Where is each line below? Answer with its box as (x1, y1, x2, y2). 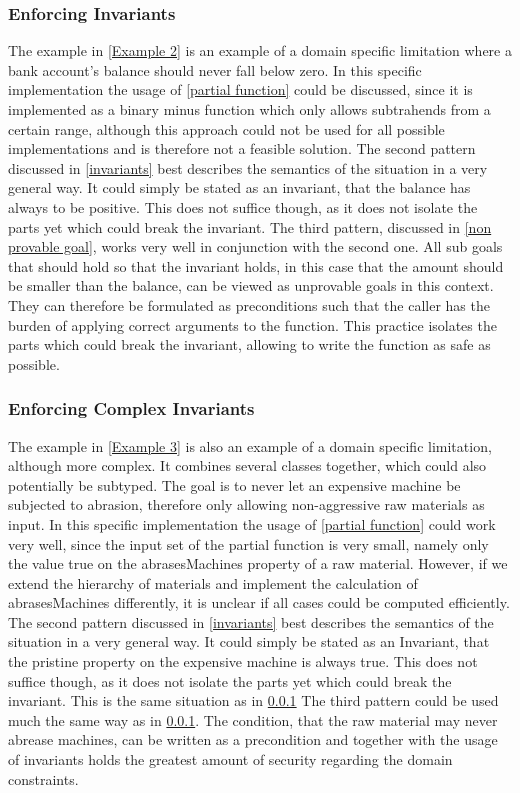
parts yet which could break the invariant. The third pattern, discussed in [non (8, 216, 492, 237)
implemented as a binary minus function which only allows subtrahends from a (8, 99, 491, 119)
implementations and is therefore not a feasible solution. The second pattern (8, 138, 476, 159)
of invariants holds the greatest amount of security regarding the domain (8, 749, 453, 770)
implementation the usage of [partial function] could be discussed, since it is (8, 79, 473, 100)
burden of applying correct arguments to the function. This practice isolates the (8, 314, 497, 335)
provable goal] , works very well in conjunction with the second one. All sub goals (8, 236, 503, 257)
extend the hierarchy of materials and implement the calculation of (8, 572, 418, 593)
